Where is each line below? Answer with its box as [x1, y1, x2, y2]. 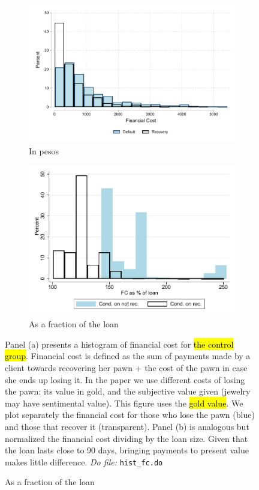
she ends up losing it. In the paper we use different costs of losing [5, 373, 245, 386]
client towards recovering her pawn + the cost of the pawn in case [5, 361, 248, 374]
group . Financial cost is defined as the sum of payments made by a [5, 349, 251, 362]
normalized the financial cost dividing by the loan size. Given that [5, 432, 248, 444]
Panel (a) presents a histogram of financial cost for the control [5, 337, 234, 350]
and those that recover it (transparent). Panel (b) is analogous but [5, 420, 249, 433]
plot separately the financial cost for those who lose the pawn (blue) [5, 408, 255, 421]
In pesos [29, 144, 59, 157]
